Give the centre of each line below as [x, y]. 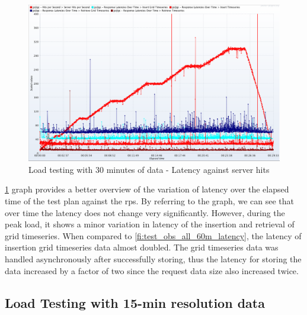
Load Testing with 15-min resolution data [135, 302]
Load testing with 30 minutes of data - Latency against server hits [149, 169]
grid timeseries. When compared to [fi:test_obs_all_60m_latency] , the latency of [153, 235]
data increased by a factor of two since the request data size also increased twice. [152, 270]
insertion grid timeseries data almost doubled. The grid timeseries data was [142, 247]
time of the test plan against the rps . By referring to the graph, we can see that [149, 200]
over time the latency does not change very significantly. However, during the [145, 212]
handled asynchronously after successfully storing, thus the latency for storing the [153, 258]
